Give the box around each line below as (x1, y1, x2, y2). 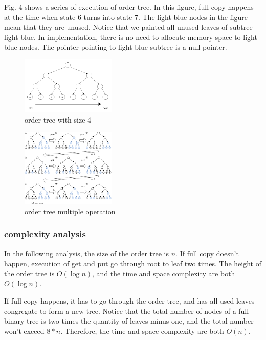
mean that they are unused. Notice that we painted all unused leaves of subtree (4, 22, 253, 32)
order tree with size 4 (25, 114, 92, 125)
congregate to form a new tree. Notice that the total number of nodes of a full (4, 305, 249, 316)
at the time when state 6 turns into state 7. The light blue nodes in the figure (4, 11, 248, 22)
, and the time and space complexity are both (92, 268, 235, 278)
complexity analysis (4, 228, 86, 241)
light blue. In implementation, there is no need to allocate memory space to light (4, 31, 257, 42)
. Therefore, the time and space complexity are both (60, 325, 224, 336)
